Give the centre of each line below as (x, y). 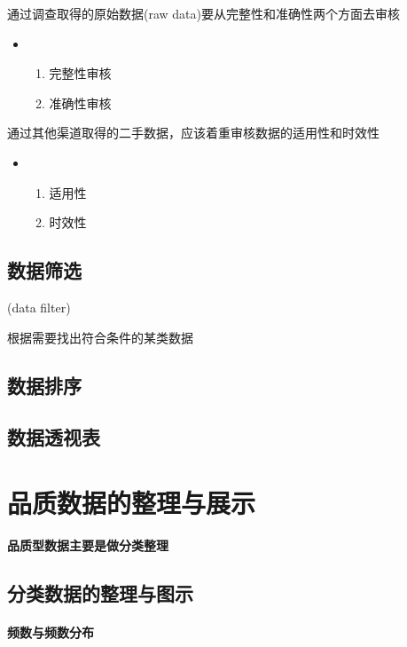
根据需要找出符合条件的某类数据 (100, 337)
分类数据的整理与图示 (100, 592)
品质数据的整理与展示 (132, 502)
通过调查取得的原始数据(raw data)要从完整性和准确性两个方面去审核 (203, 13)
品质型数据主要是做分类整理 (88, 544)
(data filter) (39, 307)
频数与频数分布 (51, 631)
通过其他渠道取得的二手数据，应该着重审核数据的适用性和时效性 (193, 133)
